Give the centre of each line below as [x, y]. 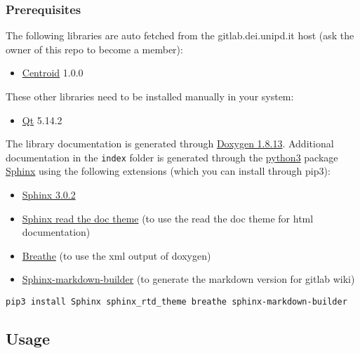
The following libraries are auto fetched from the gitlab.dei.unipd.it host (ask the [180, 35]
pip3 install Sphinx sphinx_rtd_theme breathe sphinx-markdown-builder [176, 302]
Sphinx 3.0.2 [49, 195]
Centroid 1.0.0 [53, 73]
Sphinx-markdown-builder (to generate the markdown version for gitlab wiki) [188, 279]
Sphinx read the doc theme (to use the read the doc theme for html [168, 218]
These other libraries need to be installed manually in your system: [150, 96]
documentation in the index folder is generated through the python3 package [172, 157]
